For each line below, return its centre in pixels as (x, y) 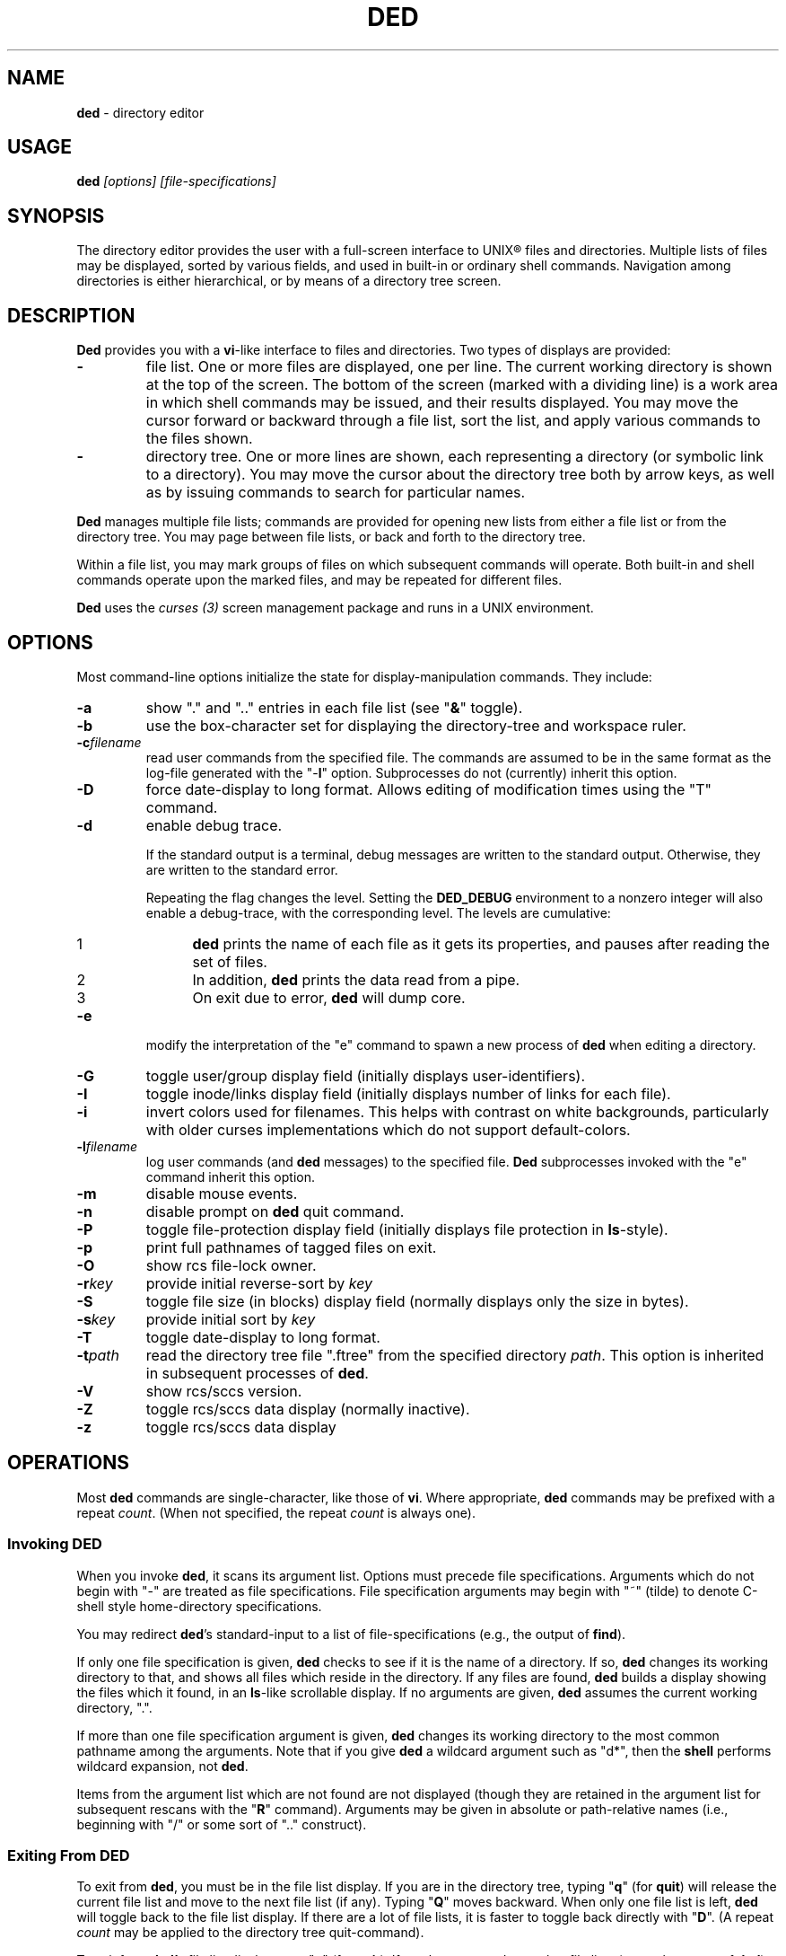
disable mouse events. (222, 1193)
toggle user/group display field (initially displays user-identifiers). (366, 1075)
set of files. (230, 961)
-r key (95, 1283)
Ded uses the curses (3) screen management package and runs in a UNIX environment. (335, 608)
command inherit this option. (230, 1176)
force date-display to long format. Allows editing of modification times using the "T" (428, 789)
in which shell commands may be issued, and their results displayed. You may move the (442, 403)
